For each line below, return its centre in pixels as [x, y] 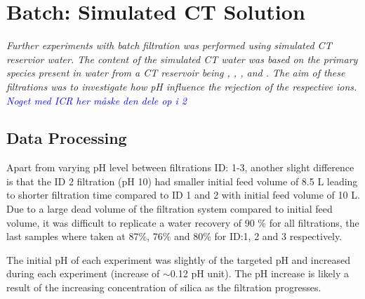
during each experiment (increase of [83, 273]
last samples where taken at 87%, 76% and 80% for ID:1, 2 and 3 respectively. [174, 236]
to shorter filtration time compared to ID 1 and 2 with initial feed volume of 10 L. [183, 195]
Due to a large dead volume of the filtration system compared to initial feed [170, 209]
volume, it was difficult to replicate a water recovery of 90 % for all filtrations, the [183, 222]
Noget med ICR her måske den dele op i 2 [97, 100]
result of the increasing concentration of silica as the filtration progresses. [164, 287]
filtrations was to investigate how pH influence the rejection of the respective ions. [182, 86]
